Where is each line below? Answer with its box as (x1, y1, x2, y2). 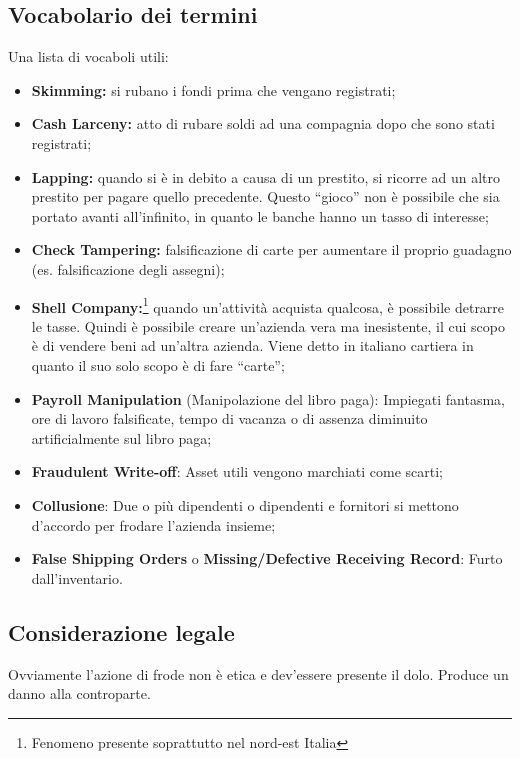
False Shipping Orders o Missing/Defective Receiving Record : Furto (31, 548, 503, 569)
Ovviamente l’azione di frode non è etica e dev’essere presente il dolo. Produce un (8, 663, 509, 684)
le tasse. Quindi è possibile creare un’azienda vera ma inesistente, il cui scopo (31, 315, 505, 336)
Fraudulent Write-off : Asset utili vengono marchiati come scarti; (31, 461, 443, 482)
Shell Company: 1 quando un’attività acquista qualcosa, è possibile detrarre (31, 293, 505, 317)
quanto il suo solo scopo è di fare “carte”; (31, 354, 285, 375)
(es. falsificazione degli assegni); (31, 258, 225, 279)
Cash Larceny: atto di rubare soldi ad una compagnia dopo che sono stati (31, 113, 495, 134)
